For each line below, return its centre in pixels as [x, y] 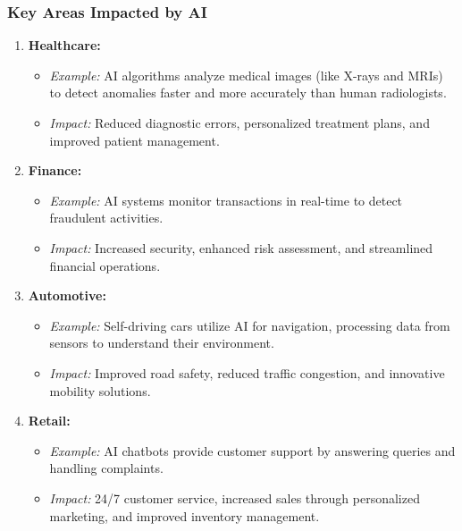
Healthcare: [64, 45]
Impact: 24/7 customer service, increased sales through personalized [235, 497]
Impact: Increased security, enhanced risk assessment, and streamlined [241, 247]
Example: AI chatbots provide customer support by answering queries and [252, 450]
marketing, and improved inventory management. [185, 515]
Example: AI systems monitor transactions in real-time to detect [226, 200]
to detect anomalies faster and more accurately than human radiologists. [248, 93]
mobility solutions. [100, 390]
